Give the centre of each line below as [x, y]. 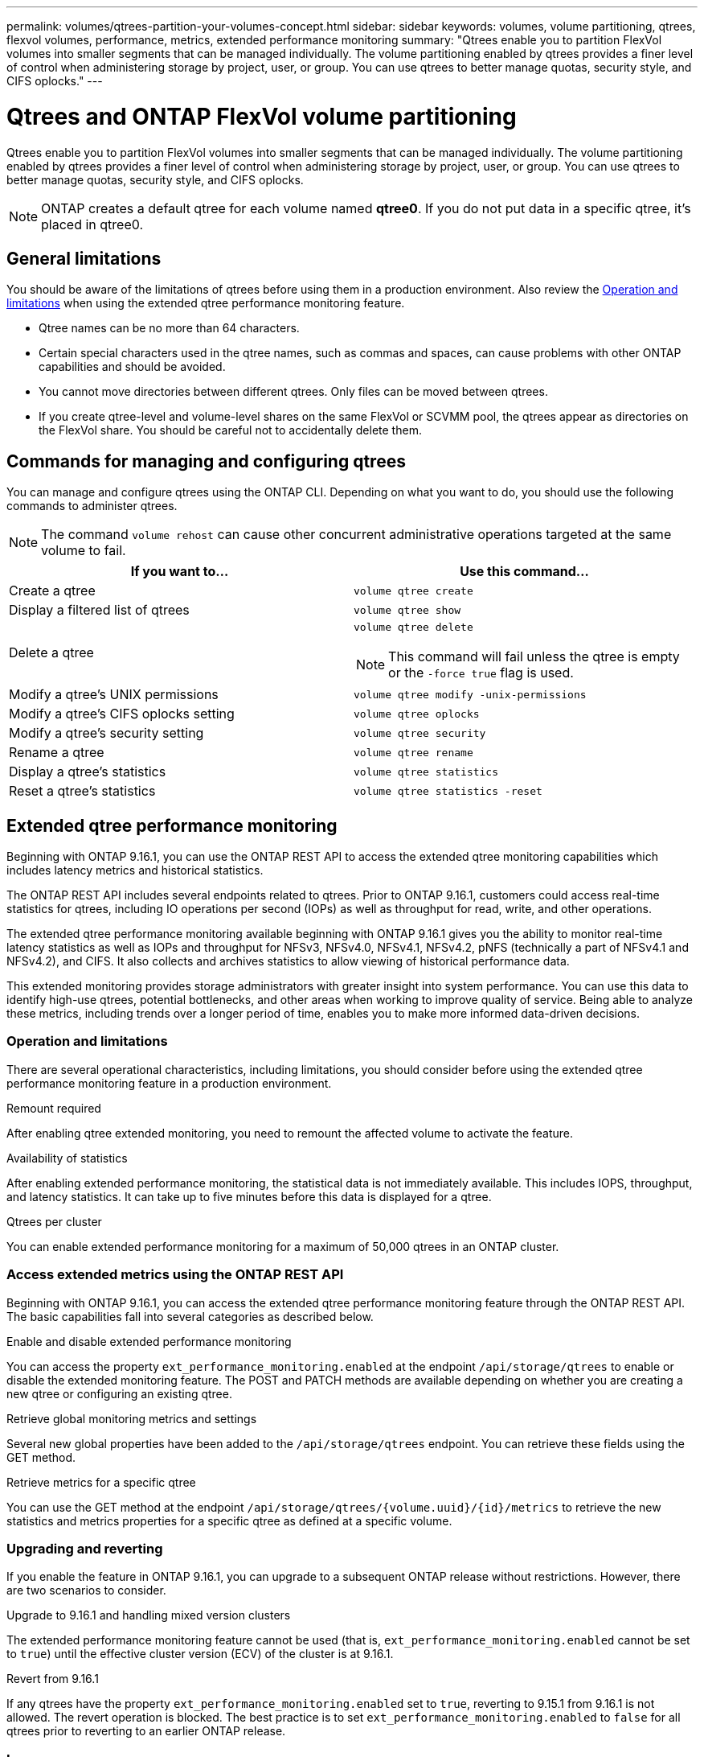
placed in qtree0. [92, 224]
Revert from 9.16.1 [53, 1679]
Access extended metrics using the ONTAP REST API [175, 1275]
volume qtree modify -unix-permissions [470, 694]
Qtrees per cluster [54, 1221]
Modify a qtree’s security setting [106, 733]
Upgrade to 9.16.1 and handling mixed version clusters [149, 1615]
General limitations [84, 258]
